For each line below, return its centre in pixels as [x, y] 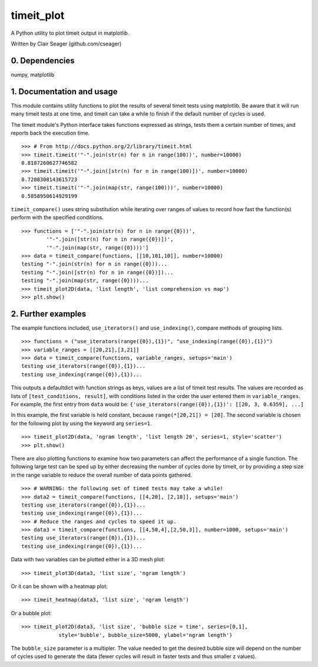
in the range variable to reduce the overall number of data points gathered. [102, 475]
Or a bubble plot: [32, 613]
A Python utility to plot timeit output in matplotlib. [70, 33]
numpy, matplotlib [33, 74]
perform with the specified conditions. [57, 218]
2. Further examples [49, 313]
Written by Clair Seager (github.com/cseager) [66, 44]
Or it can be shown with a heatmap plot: [59, 586]
